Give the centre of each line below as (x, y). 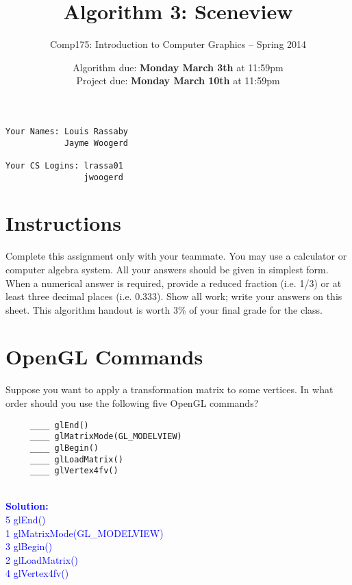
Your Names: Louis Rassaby (67, 131)
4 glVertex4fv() (37, 573)
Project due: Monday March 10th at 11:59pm (178, 80)
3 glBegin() (29, 546)
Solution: (27, 506)
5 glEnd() (26, 520)
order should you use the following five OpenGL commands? (132, 403)
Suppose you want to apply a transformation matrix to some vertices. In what (169, 389)
